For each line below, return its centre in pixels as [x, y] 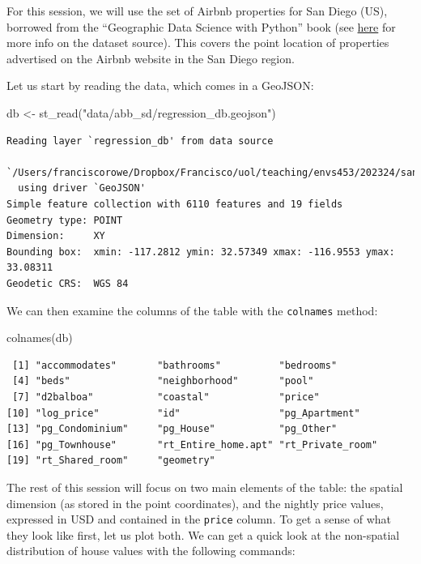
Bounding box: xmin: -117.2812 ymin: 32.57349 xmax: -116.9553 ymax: [201, 252]
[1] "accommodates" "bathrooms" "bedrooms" [175, 365]
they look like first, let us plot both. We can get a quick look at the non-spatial [203, 534]
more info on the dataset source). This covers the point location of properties [198, 43]
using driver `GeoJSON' [82, 188]
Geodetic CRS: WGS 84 [68, 283]
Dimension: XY [56, 236]
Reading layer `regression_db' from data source [140, 141]
